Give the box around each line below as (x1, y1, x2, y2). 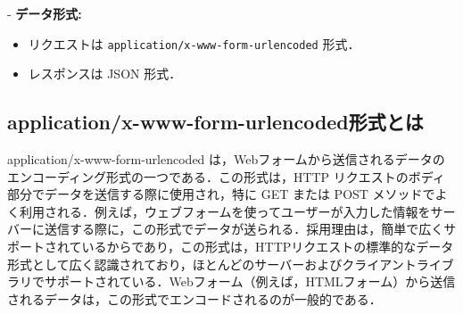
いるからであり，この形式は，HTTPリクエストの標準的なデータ (81, 237, 454, 256)
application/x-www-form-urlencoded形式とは (7, 108, 424, 136)
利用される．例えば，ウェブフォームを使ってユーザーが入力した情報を (19, 202, 431, 220)
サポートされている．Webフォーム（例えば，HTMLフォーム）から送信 (44, 272, 456, 291)
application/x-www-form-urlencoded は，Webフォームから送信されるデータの (7, 150, 445, 169)
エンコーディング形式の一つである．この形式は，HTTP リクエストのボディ (7, 167, 445, 186)
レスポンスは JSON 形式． (28, 64, 182, 83)
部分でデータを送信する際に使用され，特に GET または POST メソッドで (7, 185, 435, 203)
